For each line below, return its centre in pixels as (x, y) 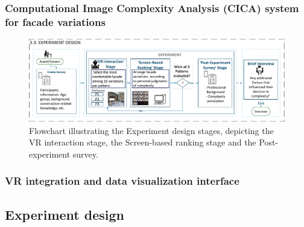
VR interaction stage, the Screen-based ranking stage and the (143, 142)
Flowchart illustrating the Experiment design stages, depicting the (151, 130)
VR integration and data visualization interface (122, 181)
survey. (85, 154)
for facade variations (55, 21)
